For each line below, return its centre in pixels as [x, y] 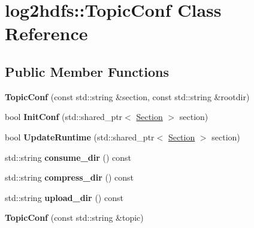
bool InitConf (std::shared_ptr [64, 117]
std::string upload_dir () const [64, 197]
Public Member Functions [87, 71]
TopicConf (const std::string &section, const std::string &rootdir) [127, 96]
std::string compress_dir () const [69, 177]
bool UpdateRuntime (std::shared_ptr [80, 136]
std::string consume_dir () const [68, 157]
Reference [46, 33]
